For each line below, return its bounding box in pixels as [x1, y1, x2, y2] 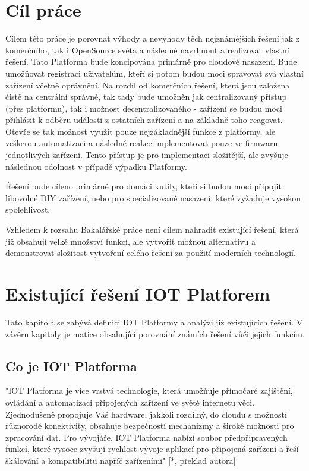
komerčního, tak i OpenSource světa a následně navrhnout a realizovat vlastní [5, 43, 289, 56]
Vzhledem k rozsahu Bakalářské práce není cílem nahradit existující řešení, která [5, 223, 299, 236]
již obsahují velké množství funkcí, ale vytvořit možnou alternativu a [5, 235, 256, 247]
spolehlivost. [5, 203, 51, 216]
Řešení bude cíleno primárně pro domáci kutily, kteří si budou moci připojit [5, 180, 282, 192]
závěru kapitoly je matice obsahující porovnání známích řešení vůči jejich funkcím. [5, 327, 305, 340]
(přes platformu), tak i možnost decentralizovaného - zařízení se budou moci [5, 102, 282, 114]
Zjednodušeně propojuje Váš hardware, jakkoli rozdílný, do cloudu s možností [5, 407, 287, 420]
